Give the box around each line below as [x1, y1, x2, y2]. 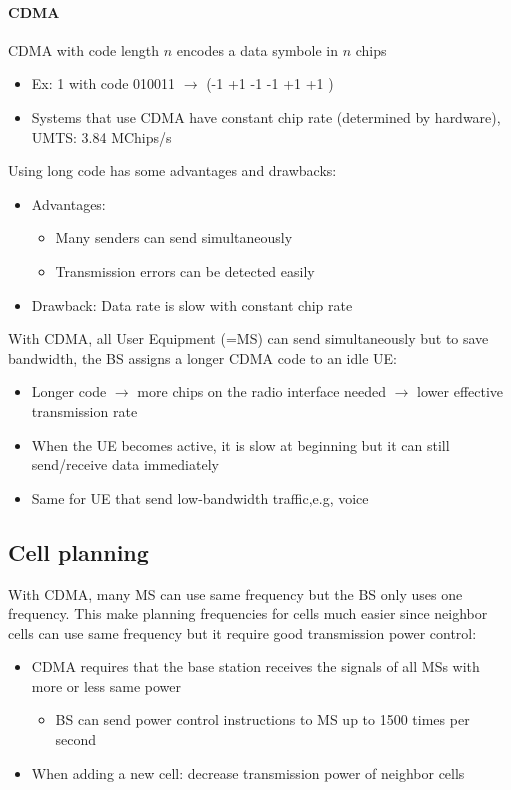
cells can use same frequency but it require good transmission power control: [8, 622, 477, 643]
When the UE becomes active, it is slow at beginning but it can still [31, 434, 450, 455]
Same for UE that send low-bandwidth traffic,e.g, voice [31, 487, 369, 508]
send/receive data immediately [31, 454, 219, 475]
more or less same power [31, 675, 182, 696]
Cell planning [8, 536, 149, 567]
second [55, 729, 97, 750]
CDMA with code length [8, 39, 160, 60]
